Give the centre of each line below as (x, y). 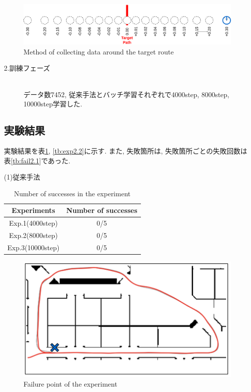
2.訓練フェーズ (27, 68)
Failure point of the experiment (70, 383)
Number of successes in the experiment (72, 193)
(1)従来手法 (22, 177)
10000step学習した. (53, 104)
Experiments (33, 210)
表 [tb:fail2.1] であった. (37, 160)
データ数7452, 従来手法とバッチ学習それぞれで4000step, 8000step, (126, 94)
